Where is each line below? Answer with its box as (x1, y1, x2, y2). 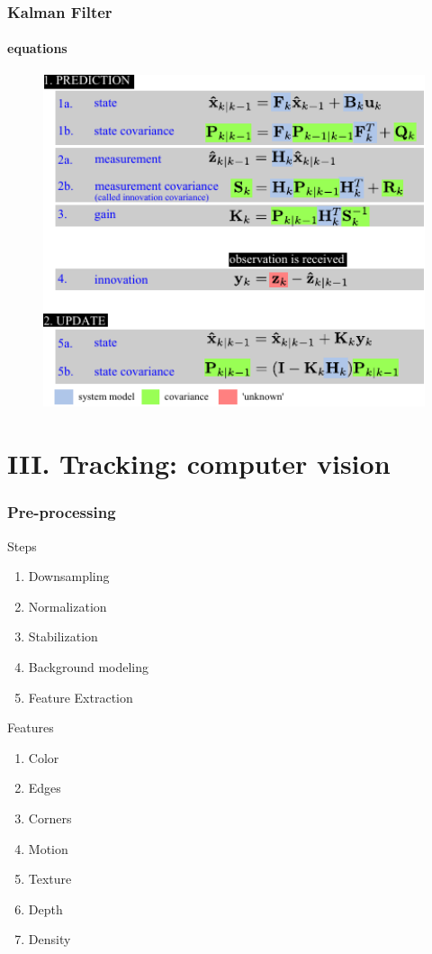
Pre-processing (7, 501, 116, 523)
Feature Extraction (28, 687, 133, 706)
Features (7, 718, 54, 737)
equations (7, 39, 67, 58)
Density (28, 930, 71, 949)
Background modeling (28, 657, 149, 676)
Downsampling (28, 567, 110, 586)
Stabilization (28, 627, 98, 646)
